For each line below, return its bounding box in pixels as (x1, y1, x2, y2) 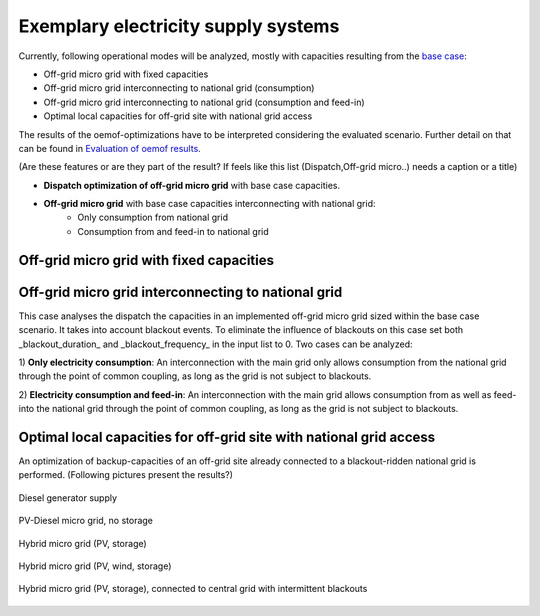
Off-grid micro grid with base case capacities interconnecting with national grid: (43, 198, 376, 210)
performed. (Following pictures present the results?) (18, 469, 234, 481)
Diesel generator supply (18, 491, 118, 504)
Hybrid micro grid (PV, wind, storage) (18, 560, 172, 572)
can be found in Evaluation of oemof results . (18, 142, 202, 154)
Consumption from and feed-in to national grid (77, 225, 269, 237)
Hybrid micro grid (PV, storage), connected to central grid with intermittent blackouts (18, 583, 368, 595)
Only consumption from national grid (77, 211, 229, 224)
